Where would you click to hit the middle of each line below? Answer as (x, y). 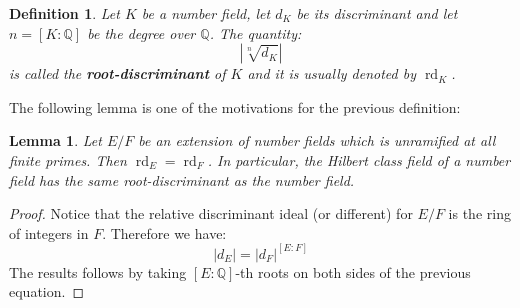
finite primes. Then (68, 159)
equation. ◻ (47, 291)
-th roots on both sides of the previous (353, 271)
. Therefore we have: (164, 232)
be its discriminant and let (377, 13)
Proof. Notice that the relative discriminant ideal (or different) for (211, 213)
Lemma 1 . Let (55, 140)
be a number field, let (206, 13)
